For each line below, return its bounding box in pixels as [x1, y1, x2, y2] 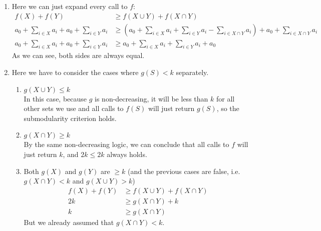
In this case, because [24, 93, 87, 103]
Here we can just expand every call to [12, 1, 128, 11]
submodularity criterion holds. [24, 112, 117, 123]
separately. [176, 67, 209, 77]
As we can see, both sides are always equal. [12, 50, 145, 60]
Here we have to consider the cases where [12, 67, 139, 77]
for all [216, 93, 235, 103]
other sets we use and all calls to [24, 103, 124, 113]
